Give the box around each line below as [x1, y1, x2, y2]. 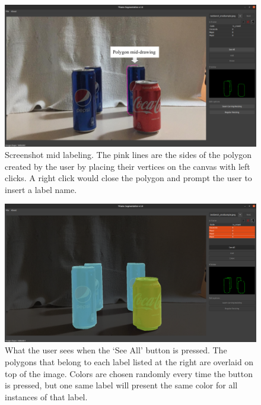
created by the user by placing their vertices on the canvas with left [5, 160, 250, 172]
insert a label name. [5, 183, 77, 195]
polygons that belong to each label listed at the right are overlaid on [5, 355, 254, 368]
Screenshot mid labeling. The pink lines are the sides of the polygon [5, 148, 252, 161]
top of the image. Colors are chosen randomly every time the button [5, 367, 253, 379]
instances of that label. [5, 390, 88, 403]
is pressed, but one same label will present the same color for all [5, 379, 238, 391]
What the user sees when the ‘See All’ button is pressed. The [5, 344, 227, 356]
